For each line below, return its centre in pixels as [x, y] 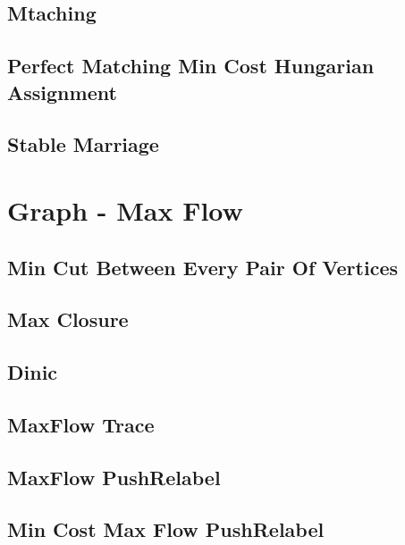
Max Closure [68, 319]
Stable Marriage [83, 144]
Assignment [62, 92]
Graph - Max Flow [125, 210]
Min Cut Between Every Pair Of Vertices [202, 267]
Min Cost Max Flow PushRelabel [166, 529]
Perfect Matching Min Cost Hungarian [191, 66]
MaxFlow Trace [81, 424]
